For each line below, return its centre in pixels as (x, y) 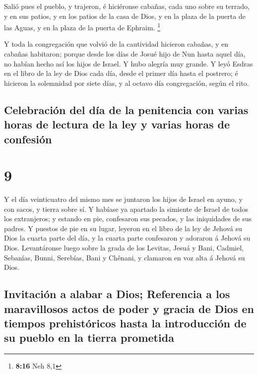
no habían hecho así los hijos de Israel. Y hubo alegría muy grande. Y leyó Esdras (129, 63)
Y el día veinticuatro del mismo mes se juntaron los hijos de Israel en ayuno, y (123, 199)
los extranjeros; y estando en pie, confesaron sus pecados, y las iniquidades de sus (128, 218)
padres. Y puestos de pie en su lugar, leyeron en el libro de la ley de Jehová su (123, 228)
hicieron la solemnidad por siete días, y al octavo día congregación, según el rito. (127, 83)
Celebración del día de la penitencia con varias (126, 109)
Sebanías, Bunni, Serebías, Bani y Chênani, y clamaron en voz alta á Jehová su (125, 257)
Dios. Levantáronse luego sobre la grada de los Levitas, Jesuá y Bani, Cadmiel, (124, 248)
